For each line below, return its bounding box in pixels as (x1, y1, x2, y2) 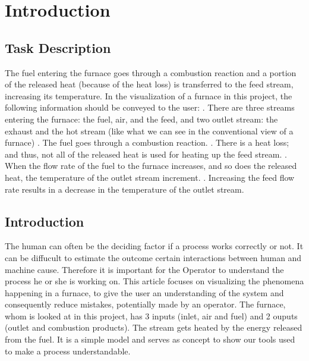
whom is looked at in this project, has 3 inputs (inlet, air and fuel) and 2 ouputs (5, 309, 298, 322)
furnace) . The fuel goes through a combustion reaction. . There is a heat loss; (5, 136, 289, 149)
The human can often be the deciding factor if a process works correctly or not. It (5, 240, 304, 252)
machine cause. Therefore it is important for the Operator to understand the (5, 263, 284, 275)
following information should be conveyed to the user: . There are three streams (5, 101, 295, 114)
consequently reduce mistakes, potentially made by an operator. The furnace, (5, 298, 286, 310)
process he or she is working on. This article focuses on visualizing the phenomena (5, 275, 304, 287)
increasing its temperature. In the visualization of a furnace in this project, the (5, 89, 292, 102)
